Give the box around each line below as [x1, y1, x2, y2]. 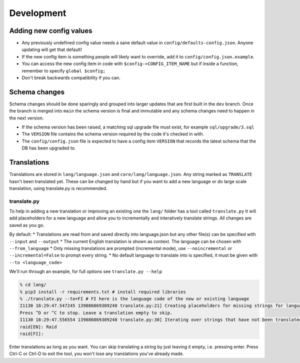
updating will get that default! [21, 46, 82, 52]
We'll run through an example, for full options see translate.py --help [9, 268, 162, 274]
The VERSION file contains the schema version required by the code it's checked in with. [21, 131, 204, 137]
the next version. [9, 115, 44, 121]
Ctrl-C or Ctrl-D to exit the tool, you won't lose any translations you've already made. [9, 350, 184, 357]
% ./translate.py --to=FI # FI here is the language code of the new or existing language [19, 295, 249, 301]
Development [9, 7, 66, 18]
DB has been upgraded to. [21, 145, 76, 151]
